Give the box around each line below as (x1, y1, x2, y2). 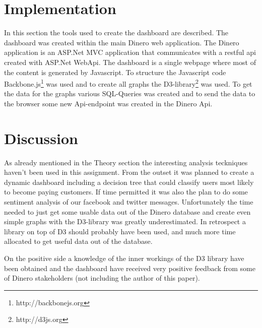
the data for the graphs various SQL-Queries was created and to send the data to (4, 88, 255, 99)
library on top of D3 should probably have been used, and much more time (4, 226, 236, 236)
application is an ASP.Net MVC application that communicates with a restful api (4, 47, 256, 57)
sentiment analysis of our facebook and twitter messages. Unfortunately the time (4, 196, 253, 207)
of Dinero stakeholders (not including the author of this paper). (4, 273, 200, 283)
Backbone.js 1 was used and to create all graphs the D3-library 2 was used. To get (4, 77, 252, 89)
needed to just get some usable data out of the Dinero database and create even (4, 206, 251, 217)
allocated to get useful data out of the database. (4, 236, 153, 246)
